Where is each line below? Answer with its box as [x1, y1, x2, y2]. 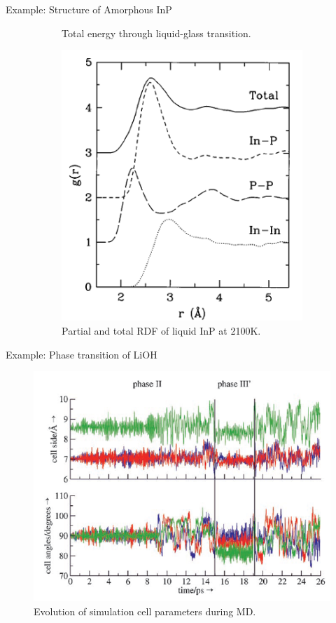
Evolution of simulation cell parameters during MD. [34, 604, 256, 619]
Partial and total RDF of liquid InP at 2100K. [62, 323, 261, 338]
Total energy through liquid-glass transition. [62, 25, 251, 40]
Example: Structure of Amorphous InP [6, 2, 172, 16]
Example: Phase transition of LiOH [6, 347, 157, 361]
